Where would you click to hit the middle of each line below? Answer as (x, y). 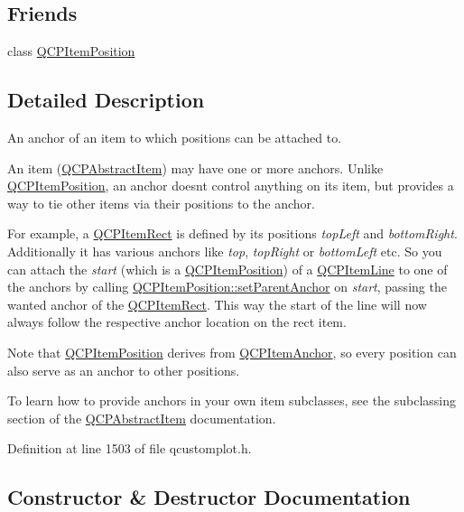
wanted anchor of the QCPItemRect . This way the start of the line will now (217, 304)
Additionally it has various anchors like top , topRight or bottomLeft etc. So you (225, 251)
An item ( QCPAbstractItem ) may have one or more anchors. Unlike (195, 168)
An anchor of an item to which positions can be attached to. (175, 137)
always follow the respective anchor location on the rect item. (177, 322)
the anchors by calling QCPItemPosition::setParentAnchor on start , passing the (227, 287)
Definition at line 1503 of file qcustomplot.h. (130, 448)
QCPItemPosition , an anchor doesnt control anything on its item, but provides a (231, 186)
